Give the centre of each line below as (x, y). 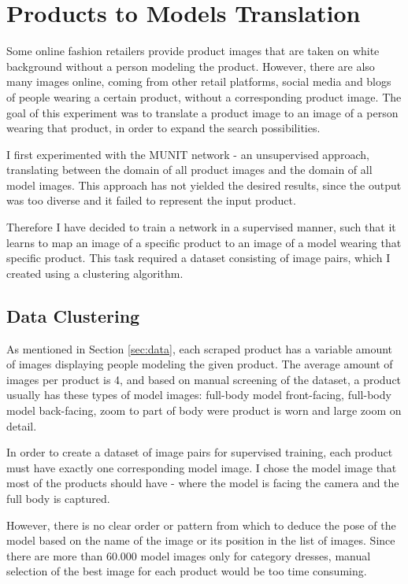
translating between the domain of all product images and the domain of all (189, 170)
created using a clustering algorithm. (95, 273)
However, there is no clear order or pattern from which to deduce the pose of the (201, 525)
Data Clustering (73, 315)
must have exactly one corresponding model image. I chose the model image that (202, 467)
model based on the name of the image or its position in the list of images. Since (201, 540)
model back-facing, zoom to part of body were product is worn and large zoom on (204, 410)
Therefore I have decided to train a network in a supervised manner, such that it (201, 227)
